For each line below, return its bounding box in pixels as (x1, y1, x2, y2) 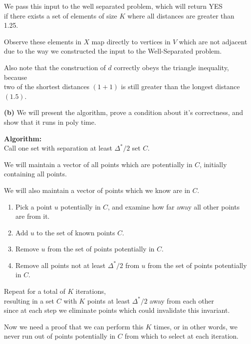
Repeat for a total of (4, 286, 65, 296)
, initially (199, 159, 227, 169)
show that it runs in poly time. (4, 116, 96, 127)
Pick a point (15, 201, 52, 211)
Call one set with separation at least (4, 143, 112, 153)
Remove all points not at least (15, 260, 106, 270)
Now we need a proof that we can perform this (4, 321, 144, 331)
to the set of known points (36, 227, 115, 237)
